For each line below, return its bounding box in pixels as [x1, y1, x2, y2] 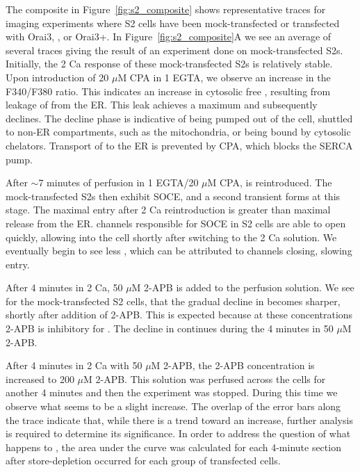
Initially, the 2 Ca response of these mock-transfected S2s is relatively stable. [6, 56, 333, 71]
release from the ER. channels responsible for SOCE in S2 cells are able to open [6, 215, 346, 230]
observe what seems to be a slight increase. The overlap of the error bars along [6, 399, 341, 414]
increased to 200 [6, 371, 74, 386]
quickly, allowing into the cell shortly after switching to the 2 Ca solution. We [6, 229, 337, 244]
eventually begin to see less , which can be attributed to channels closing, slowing [6, 243, 352, 258]
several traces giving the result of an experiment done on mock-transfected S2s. [6, 42, 343, 57]
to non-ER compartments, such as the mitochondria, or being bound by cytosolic [6, 124, 351, 139]
